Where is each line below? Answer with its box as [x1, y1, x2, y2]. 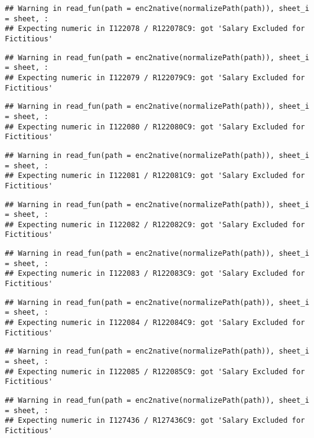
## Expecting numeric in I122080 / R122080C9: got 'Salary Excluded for [5, 122, 305, 131]
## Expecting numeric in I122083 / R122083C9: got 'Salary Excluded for [5, 269, 305, 278]
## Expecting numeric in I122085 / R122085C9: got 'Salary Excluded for [5, 367, 305, 376]
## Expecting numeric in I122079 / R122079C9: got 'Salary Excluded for [5, 73, 305, 82]
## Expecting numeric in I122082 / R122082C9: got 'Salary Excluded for [5, 220, 305, 229]
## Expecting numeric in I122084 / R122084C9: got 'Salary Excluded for [5, 318, 305, 327]
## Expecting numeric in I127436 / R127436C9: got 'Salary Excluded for [5, 416, 305, 425]
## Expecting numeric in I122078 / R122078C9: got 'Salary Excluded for [5, 24, 305, 33]
